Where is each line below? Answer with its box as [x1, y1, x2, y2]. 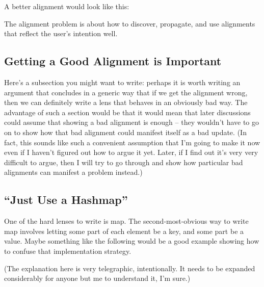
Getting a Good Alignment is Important [4, 53, 222, 69]
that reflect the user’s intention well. [4, 28, 118, 39]
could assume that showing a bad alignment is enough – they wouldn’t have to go [4, 117, 259, 127]
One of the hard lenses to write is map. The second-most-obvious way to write [4, 216, 249, 226]
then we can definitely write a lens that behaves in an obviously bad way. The [4, 97, 248, 108]
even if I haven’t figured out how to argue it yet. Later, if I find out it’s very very [4, 147, 258, 158]
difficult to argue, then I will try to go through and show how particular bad [4, 156, 243, 167]
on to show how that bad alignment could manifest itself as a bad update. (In [4, 126, 247, 137]
